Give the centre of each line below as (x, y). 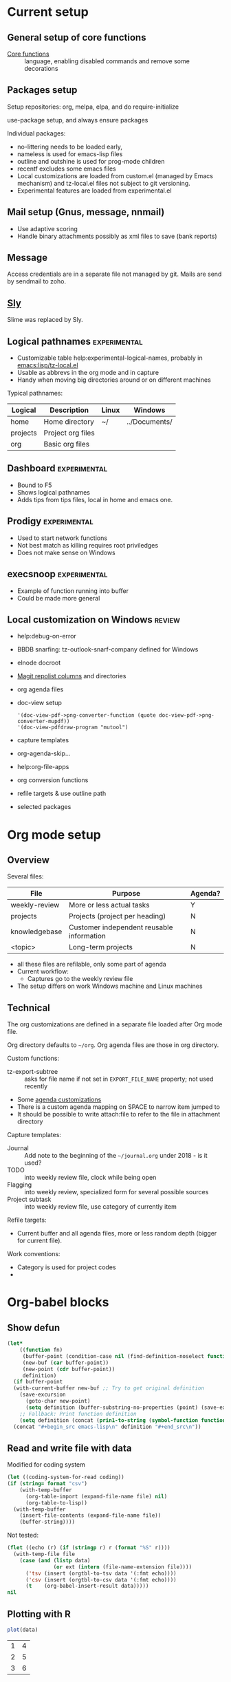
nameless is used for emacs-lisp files (70, 154)
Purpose (126, 894)
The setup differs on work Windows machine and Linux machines (110, 986)
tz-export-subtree (33, 1072)
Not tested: (23, 1535)
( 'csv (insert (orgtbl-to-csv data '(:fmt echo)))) (101, 1579)
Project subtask (29, 1199)
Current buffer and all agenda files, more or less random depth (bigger (117, 1233)
